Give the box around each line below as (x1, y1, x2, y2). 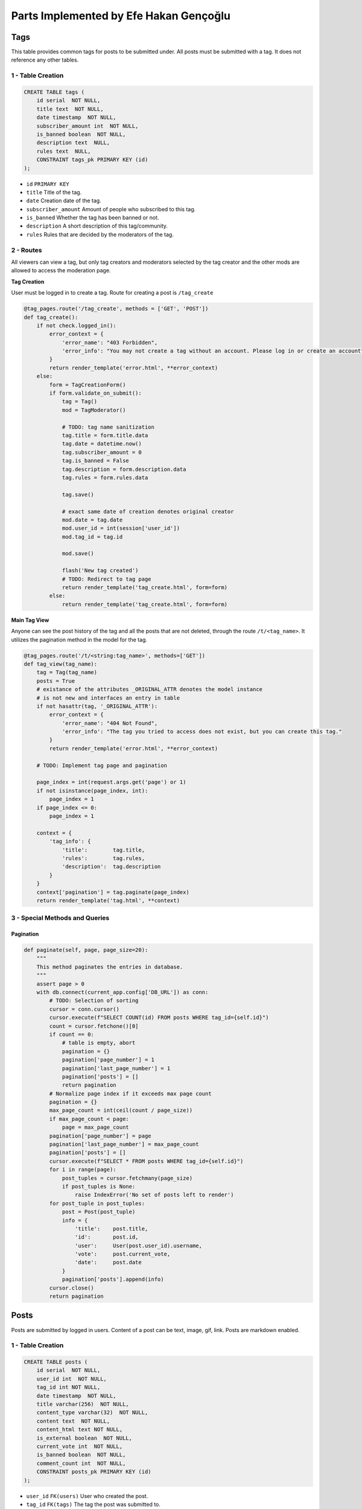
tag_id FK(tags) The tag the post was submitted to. (26, 1501, 161, 1508)
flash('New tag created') (62, 567, 139, 574)
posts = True (36, 677, 75, 684)
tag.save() (62, 491, 95, 498)
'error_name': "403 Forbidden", (62, 339, 158, 346)
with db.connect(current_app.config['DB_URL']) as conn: (36, 989, 209, 995)
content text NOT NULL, (36, 1417, 110, 1424)
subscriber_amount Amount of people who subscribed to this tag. (26, 205, 196, 212)
